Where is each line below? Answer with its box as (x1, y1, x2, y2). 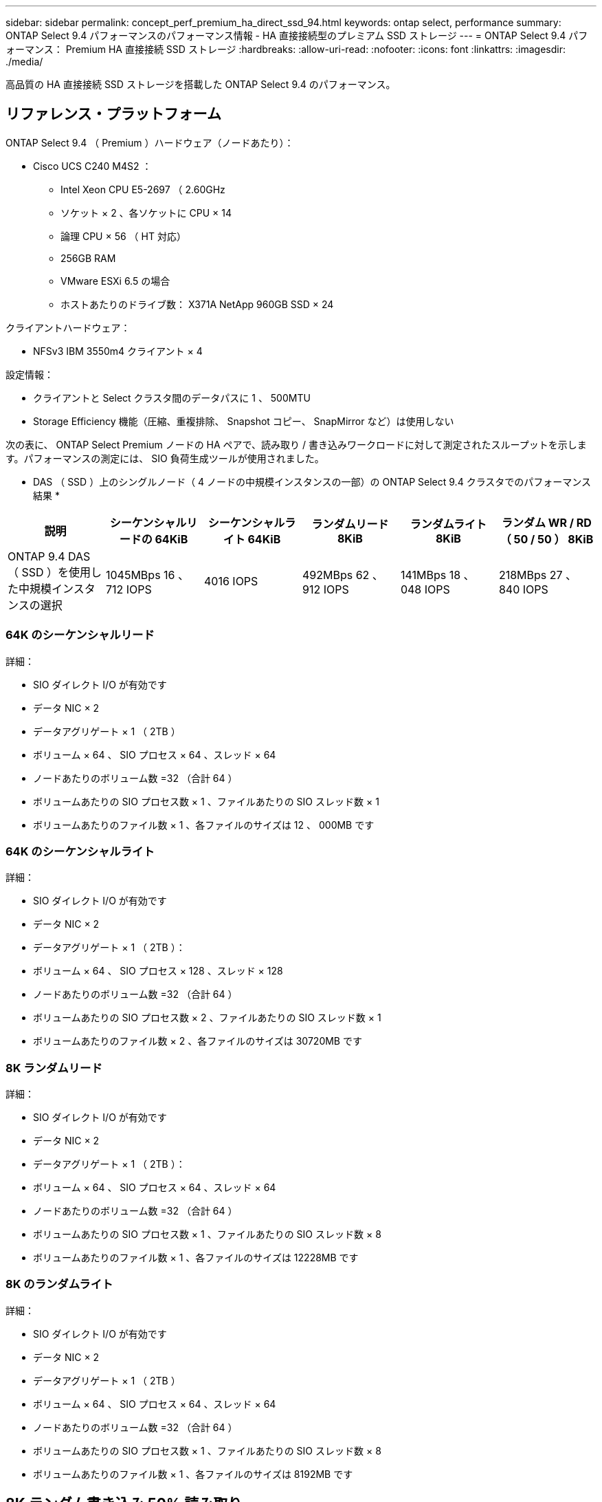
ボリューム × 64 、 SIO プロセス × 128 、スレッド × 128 (33, 965, 283, 977)
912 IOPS (302, 582, 349, 596)
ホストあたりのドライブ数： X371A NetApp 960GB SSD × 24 (60, 298, 334, 310)
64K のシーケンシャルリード (5, 628, 155, 642)
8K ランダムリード (5, 1060, 102, 1075)
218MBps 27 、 (498, 567, 577, 582)
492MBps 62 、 (302, 567, 383, 582)
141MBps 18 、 (400, 567, 475, 582)
